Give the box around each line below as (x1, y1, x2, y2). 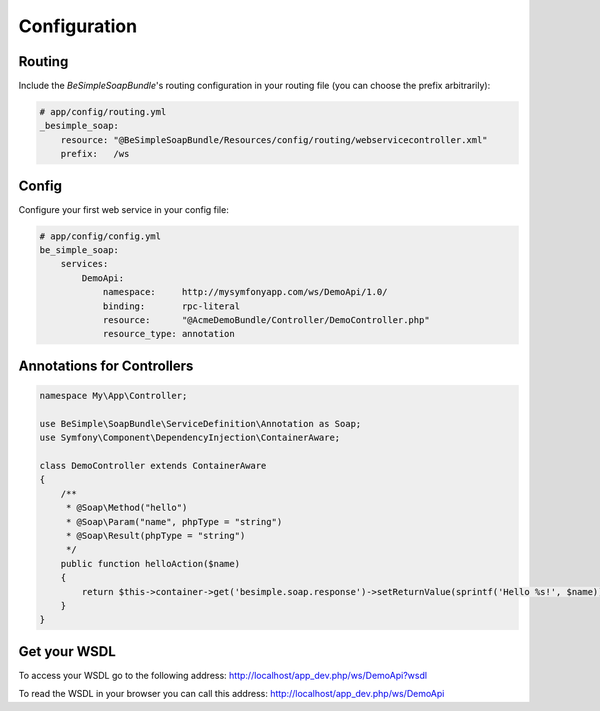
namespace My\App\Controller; (39, 390, 188, 402)
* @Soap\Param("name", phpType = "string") (65, 516, 283, 527)
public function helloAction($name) (60, 558, 240, 569)
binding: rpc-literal (102, 300, 240, 312)
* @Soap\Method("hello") (65, 502, 188, 514)
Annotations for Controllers (18, 357, 194, 374)
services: (60, 258, 109, 270)
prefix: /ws (60, 148, 130, 160)
